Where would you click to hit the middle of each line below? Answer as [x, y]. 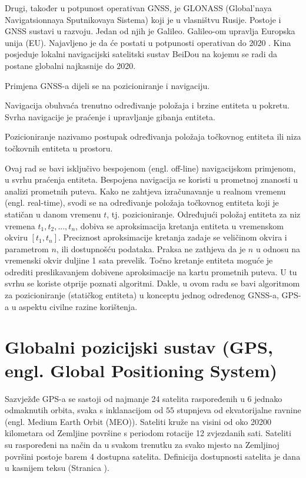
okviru [16, 237]
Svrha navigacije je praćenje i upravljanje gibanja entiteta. [110, 116]
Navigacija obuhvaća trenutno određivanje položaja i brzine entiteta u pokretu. [147, 105]
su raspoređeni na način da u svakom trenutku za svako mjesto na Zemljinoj [142, 444]
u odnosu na [278, 248]
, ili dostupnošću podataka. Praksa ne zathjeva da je [151, 248]
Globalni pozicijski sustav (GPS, [139, 347]
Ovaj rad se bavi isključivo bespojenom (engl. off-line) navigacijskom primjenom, [150, 168]
